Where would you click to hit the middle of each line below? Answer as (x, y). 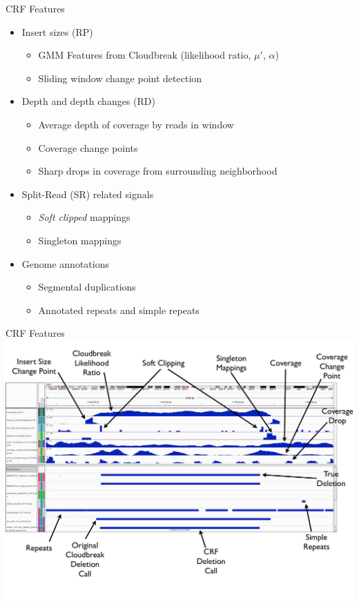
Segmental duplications (87, 287)
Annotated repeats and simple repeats (119, 310)
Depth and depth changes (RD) (88, 101)
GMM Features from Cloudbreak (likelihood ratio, (145, 55)
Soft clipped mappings (84, 217)
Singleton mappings (80, 240)
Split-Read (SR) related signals (88, 194)
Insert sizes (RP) (57, 31)
